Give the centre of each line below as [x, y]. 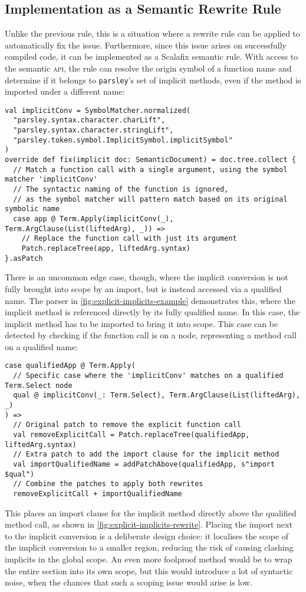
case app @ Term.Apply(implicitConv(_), [93, 219]
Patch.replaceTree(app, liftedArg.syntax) [106, 249]
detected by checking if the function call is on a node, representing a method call [151, 335]
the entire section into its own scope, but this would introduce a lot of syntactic [149, 570]
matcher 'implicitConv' [51, 179]
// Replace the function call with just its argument [129, 239]
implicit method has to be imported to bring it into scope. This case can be [142, 323]
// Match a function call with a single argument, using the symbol [150, 169]
